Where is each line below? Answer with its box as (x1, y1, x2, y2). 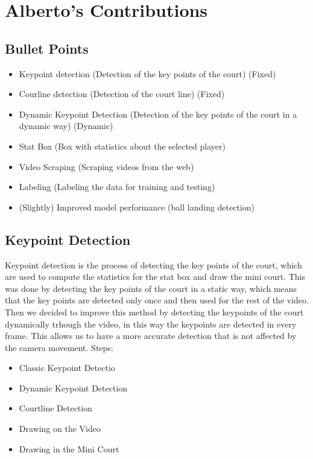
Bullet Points (5, 39, 89, 57)
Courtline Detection (19, 402, 92, 414)
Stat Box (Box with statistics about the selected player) (19, 139, 226, 152)
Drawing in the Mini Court (19, 442, 119, 455)
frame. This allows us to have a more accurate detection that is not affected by (5, 329, 297, 342)
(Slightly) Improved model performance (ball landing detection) (19, 200, 255, 213)
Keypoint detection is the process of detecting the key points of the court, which (5, 258, 302, 271)
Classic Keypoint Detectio (19, 361, 115, 374)
